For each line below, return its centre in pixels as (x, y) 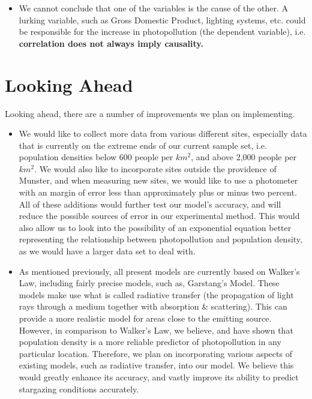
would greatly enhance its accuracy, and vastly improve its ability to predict (159, 376)
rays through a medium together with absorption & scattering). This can (153, 306)
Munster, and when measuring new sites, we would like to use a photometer (158, 180)
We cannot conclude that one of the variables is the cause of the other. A (154, 8)
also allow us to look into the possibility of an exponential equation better (155, 227)
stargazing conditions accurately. (79, 388)
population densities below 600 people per (96, 157)
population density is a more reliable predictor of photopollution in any (150, 342)
